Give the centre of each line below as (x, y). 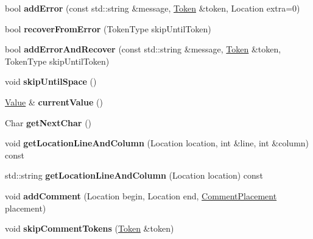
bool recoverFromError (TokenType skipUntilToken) (108, 28)
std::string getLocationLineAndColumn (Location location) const (134, 175)
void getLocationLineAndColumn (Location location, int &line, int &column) (157, 143)
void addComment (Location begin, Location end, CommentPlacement (141, 195)
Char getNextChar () (48, 122)
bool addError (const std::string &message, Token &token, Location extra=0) (153, 8)
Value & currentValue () (54, 102)
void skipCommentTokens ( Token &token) (90, 228)
